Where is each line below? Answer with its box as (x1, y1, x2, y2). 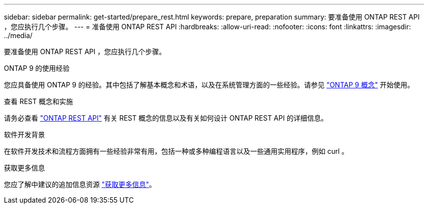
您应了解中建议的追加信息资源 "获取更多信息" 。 (4, 180, 156, 188)
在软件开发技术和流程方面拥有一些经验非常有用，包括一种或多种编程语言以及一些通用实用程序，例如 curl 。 (4, 147, 349, 155)
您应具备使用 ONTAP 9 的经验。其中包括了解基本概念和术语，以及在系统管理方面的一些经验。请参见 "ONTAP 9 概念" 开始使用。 (4, 81, 414, 89)
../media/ (4, 31, 33, 40)
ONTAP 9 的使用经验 (4, 64, 70, 72)
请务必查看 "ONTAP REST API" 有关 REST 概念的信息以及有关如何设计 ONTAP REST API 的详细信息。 (4, 114, 328, 122)
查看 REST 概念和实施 (4, 97, 73, 105)
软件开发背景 (4, 130, 45, 139)
